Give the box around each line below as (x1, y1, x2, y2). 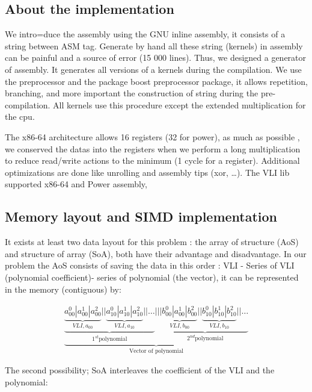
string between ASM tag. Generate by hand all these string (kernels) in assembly (5, 39, 303, 52)
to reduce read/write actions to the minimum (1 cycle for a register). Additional (5, 154, 300, 167)
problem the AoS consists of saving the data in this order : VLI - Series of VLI (5, 259, 295, 272)
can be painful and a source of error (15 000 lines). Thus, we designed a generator (5, 51, 307, 64)
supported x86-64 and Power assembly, (5, 178, 147, 190)
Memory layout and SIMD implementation (5, 207, 278, 226)
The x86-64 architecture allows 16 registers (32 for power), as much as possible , (5, 130, 300, 143)
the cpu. (5, 110, 35, 123)
